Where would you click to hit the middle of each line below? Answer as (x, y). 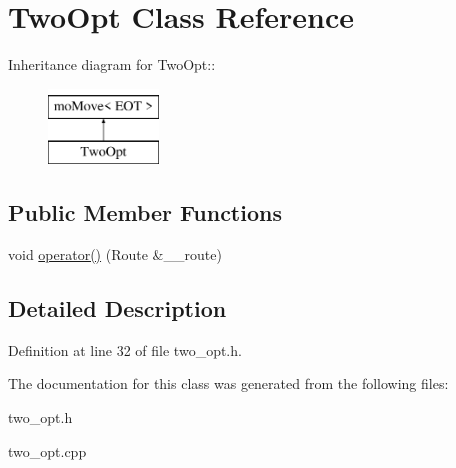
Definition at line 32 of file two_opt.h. (125, 349)
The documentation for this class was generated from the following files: (228, 383)
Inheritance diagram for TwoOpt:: (112, 64)
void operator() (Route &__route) (115, 254)
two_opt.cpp (47, 450)
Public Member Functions (145, 212)
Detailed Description (117, 308)
